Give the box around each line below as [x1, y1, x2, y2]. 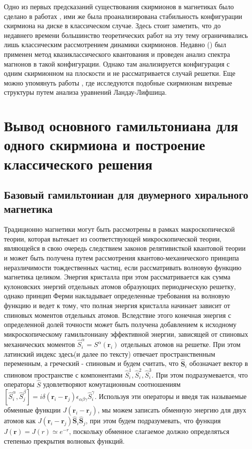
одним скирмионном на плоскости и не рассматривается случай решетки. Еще [4, 68, 235, 78]
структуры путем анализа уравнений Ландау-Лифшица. [4, 87, 167, 97]
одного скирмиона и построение [4, 135, 205, 155]
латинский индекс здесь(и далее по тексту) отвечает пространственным [4, 348, 216, 359]
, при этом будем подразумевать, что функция [85, 415, 221, 426]
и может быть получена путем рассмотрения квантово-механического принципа [4, 253, 239, 263]
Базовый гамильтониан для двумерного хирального [4, 187, 249, 202]
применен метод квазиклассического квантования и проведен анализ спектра [4, 49, 230, 59]
